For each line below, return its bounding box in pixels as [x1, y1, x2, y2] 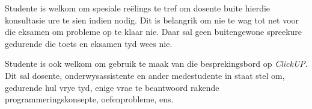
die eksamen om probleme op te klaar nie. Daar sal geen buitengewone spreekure [5, 25, 302, 38]
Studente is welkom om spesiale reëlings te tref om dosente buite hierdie [5, 2, 271, 14]
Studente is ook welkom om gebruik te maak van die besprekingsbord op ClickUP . [5, 57, 308, 70]
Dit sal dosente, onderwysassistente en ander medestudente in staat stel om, [5, 69, 285, 81]
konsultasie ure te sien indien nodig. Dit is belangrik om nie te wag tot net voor [5, 13, 299, 26]
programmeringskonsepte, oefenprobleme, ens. [5, 93, 174, 105]
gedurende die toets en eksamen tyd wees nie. [5, 37, 173, 49]
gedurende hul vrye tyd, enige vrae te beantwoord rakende [5, 81, 219, 93]
